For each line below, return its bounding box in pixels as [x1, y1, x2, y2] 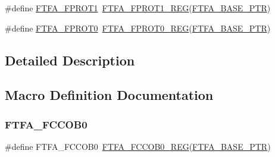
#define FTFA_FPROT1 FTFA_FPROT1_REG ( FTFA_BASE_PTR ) [5, 2, 271, 14]
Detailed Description [5, 51, 135, 69]
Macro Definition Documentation [5, 86, 214, 104]
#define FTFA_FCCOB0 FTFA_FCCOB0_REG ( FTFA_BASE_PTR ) [5, 140, 271, 152]
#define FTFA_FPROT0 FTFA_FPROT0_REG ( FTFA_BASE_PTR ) [5, 21, 271, 34]
